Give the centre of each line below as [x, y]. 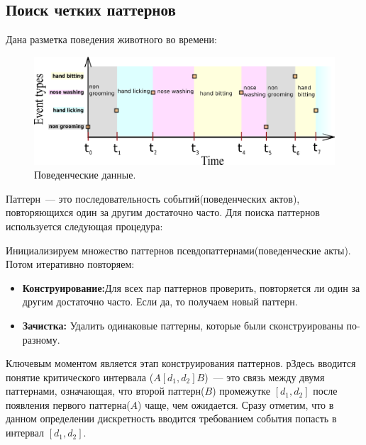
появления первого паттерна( [68, 404]
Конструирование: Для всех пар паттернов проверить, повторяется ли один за [191, 287]
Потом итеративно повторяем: [70, 264]
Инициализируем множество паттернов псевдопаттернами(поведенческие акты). [178, 250]
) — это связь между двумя [265, 377]
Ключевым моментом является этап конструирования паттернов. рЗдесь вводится [181, 363]
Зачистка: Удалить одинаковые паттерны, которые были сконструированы [183, 325]
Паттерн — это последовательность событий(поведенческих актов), [153, 198]
